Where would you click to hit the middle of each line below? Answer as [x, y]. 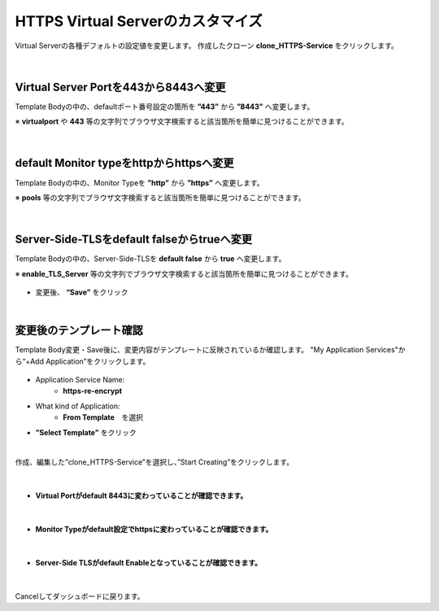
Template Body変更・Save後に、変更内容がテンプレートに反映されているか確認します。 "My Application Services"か [210, 350]
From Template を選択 [103, 417]
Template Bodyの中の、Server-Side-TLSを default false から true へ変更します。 [150, 259]
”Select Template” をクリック [86, 432]
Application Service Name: [80, 380]
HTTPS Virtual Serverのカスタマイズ [139, 21]
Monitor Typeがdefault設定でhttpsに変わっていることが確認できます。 [154, 529]
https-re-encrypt [92, 391]
